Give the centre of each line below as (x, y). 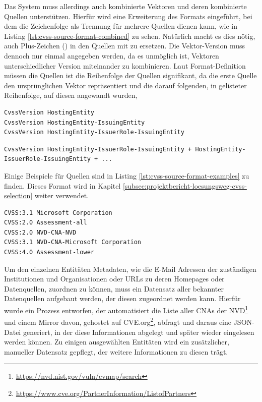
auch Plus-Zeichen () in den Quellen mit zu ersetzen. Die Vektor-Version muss (125, 46)
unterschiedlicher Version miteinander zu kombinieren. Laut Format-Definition (125, 65)
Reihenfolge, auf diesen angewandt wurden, (71, 95)
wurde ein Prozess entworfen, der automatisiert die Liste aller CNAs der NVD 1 (126, 309)
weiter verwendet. (62, 195)
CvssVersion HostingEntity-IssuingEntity (75, 122)
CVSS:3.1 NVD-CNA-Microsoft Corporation (73, 242)
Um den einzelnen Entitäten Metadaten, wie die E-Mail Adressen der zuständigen (130, 269)
